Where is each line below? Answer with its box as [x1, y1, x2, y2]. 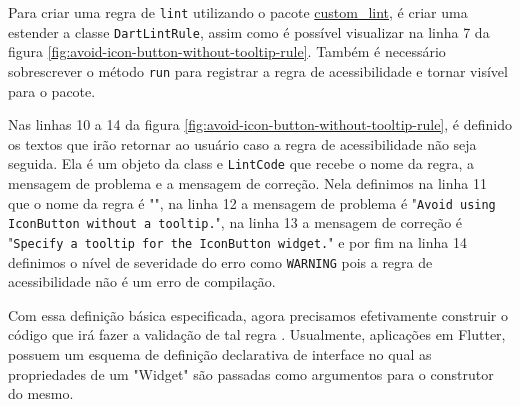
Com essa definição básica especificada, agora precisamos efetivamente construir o [8, 304, 508, 325]
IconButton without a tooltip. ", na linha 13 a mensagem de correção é [8, 212, 463, 233]
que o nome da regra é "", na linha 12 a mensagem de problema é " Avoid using [8, 192, 496, 213]
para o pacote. [8, 80, 96, 101]
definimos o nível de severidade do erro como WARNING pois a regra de [8, 251, 433, 272]
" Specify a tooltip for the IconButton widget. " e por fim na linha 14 [8, 231, 467, 252]
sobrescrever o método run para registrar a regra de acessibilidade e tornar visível [8, 60, 508, 81]
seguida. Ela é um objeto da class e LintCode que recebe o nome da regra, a [8, 153, 475, 174]
